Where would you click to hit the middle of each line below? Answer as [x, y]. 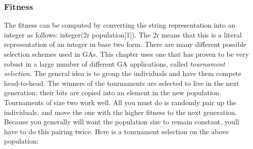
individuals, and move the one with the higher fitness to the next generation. [121, 112]
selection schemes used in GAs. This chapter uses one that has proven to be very [126, 54]
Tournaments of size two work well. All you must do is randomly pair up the [120, 102]
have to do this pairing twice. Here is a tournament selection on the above [116, 131]
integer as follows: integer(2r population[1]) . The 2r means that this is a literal [123, 34]
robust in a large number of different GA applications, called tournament [115, 63]
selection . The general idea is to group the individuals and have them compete [123, 73]
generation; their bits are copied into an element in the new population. [113, 93]
